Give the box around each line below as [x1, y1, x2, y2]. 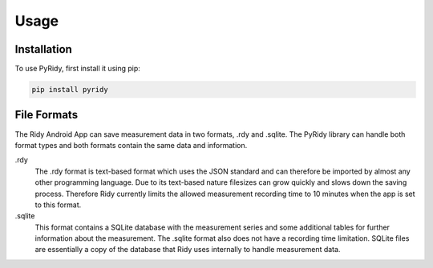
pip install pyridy [31, 85, 108, 94]
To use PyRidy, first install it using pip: [14, 64, 140, 74]
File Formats [14, 108, 79, 122]
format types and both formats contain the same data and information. [14, 140, 248, 150]
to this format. [34, 200, 82, 210]
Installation [14, 42, 72, 56]
